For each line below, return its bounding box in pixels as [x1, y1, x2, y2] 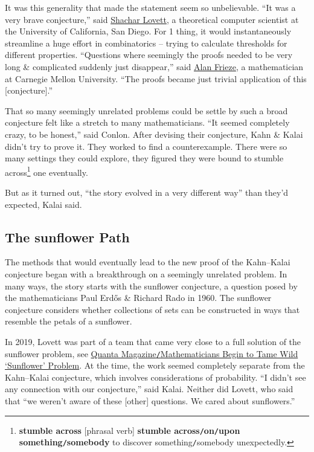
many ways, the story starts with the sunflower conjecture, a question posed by [5, 279, 298, 292]
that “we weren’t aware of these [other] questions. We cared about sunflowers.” [5, 394, 295, 407]
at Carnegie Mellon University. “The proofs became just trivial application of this [5, 72, 307, 85]
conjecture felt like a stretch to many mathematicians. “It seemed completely [5, 116, 290, 129]
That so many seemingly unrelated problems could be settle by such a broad [5, 104, 288, 117]
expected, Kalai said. [5, 198, 82, 210]
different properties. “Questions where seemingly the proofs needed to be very [5, 48, 293, 61]
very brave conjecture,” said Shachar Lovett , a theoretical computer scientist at [5, 13, 299, 25]
